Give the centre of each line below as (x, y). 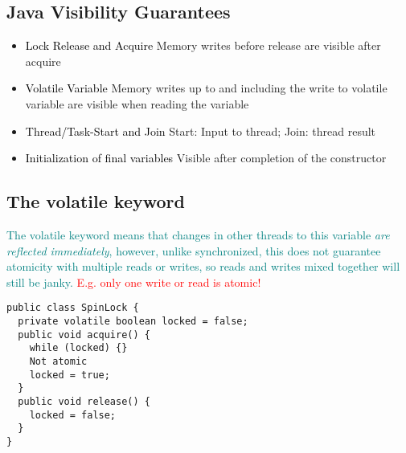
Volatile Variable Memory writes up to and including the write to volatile (206, 88)
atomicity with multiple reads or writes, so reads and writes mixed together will (203, 266)
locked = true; (70, 375)
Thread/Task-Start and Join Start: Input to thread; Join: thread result (201, 131)
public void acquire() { (84, 335)
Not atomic (58, 361)
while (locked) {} (78, 348)
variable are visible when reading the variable (137, 103)
